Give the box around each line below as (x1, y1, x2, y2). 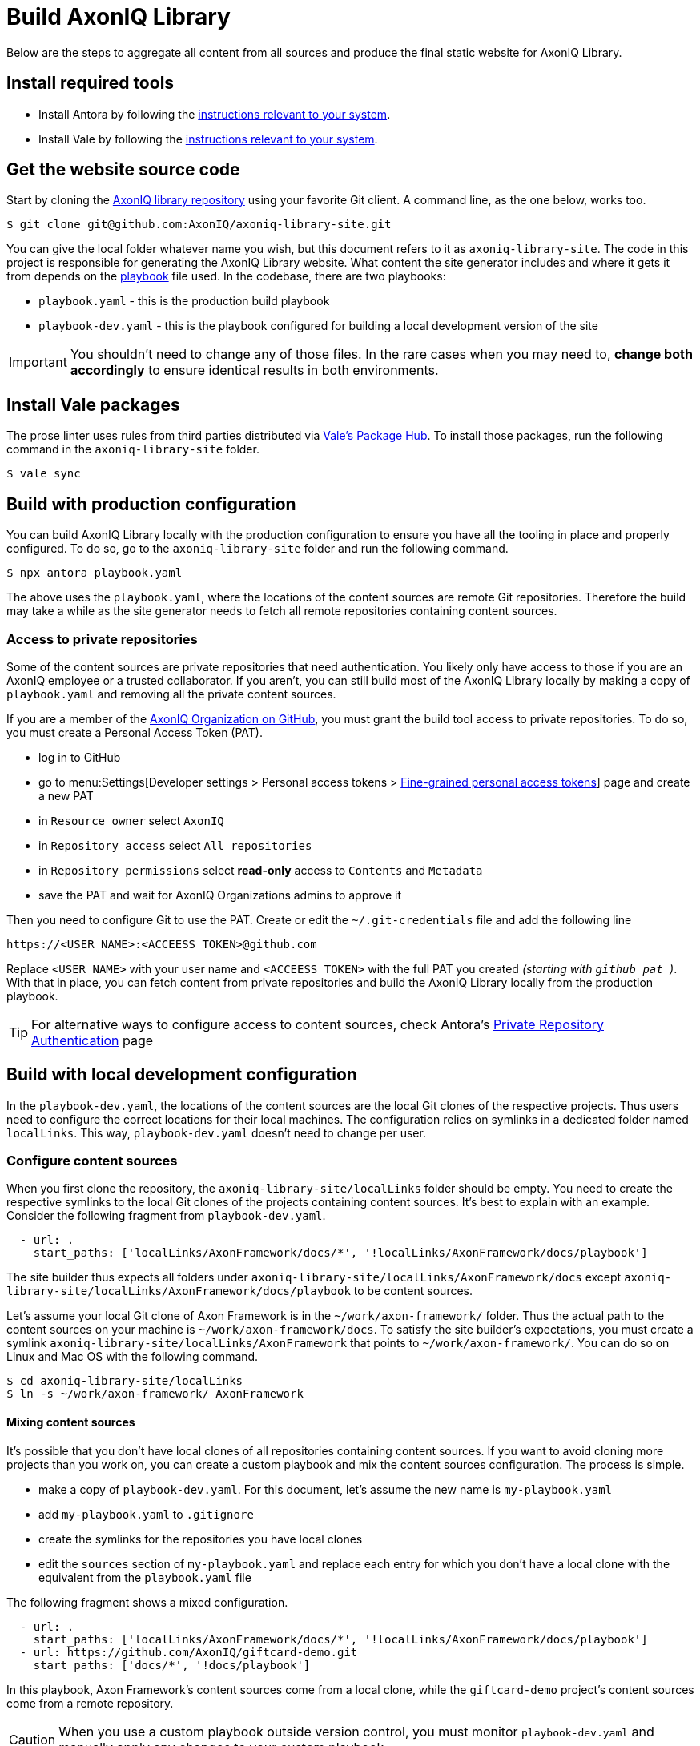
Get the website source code (6, 159, 240, 180)
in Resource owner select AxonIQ (38, 813, 224, 827)
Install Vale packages (6, 394, 180, 415)
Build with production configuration (6, 493, 296, 514)
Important (9, 354, 67, 371)
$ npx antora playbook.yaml (6, 566, 183, 580)
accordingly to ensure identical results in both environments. (70, 362, 439, 379)
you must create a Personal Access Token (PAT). (6, 725, 264, 739)
